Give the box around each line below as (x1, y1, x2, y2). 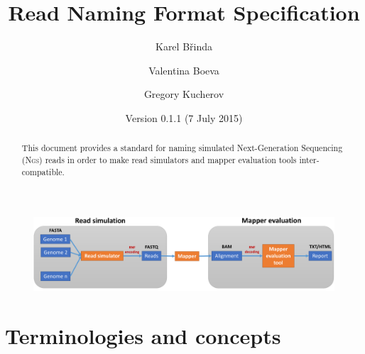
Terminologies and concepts (5, 321, 281, 350)
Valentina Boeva (148, 62, 219, 77)
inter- (299, 153, 320, 165)
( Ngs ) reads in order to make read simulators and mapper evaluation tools (21, 153, 297, 165)
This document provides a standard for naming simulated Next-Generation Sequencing (21, 142, 343, 154)
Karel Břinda (155, 39, 212, 54)
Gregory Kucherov (143, 87, 224, 101)
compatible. (21, 165, 65, 177)
